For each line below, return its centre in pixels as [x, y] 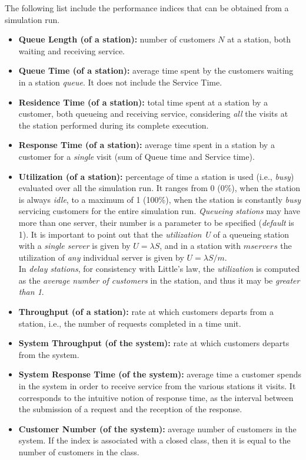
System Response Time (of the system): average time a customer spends [160, 374]
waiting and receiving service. [72, 50]
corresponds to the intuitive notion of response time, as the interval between [156, 397]
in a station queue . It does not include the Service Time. [120, 82]
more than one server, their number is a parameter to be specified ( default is [156, 222]
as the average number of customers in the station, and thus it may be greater [159, 280]
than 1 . [31, 292]
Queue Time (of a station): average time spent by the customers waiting [156, 70]
